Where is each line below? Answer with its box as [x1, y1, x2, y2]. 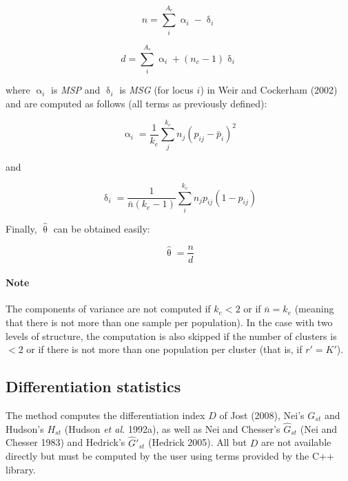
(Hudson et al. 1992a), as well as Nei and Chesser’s [64, 421, 280, 436]
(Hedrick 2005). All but [147, 435, 247, 449]
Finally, [6, 221, 37, 235]
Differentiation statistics [6, 376, 181, 397]
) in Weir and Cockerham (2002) [200, 83, 338, 97]
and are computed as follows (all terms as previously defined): [6, 96, 267, 110]
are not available [261, 435, 331, 449]
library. [6, 462, 36, 476]
